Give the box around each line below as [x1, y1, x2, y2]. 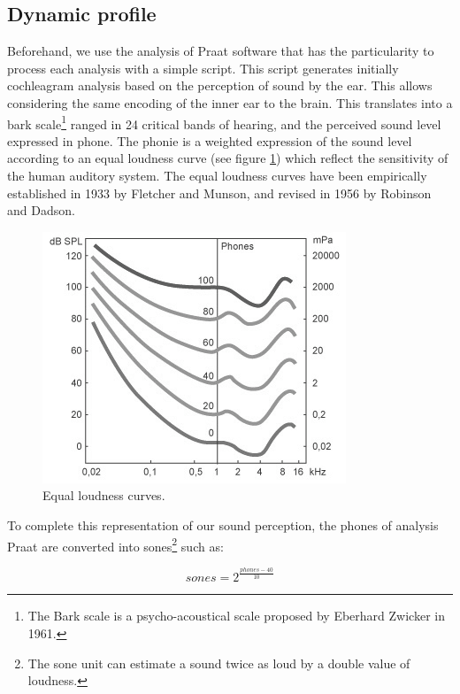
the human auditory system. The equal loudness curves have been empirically [7, 166, 427, 185]
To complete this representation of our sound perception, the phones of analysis [7, 515, 439, 534]
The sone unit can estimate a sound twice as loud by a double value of [27, 653, 410, 672]
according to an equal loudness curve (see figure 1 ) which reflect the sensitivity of [7, 149, 448, 167]
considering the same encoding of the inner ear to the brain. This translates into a [7, 93, 453, 112]
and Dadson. [7, 201, 75, 220]
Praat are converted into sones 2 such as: [7, 534, 224, 555]
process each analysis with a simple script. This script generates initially [7, 58, 399, 77]
